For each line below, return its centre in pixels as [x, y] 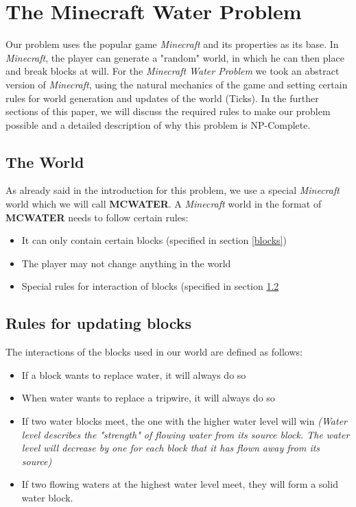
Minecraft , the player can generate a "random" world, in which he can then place [175, 57]
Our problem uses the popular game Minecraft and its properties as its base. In [172, 44]
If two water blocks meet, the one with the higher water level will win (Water [185, 421]
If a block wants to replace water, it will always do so [134, 374]
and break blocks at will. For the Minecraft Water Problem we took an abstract [173, 71]
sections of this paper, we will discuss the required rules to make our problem [168, 111]
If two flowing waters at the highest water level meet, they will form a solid [180, 484]
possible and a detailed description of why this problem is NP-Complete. [158, 124]
